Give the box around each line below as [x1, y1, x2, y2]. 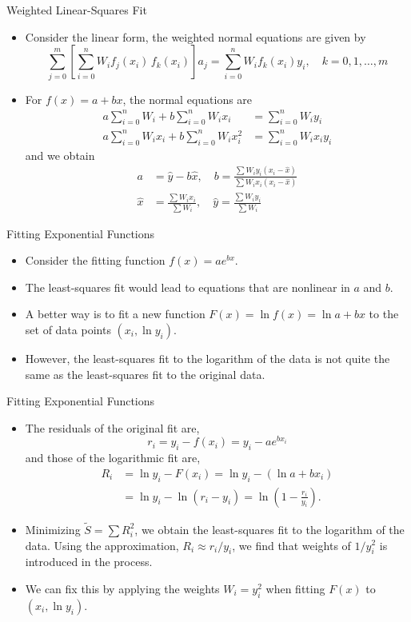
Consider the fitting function [25, 252, 166, 269]
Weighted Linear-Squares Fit [6, 2, 147, 18]
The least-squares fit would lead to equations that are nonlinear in [25, 278, 350, 295]
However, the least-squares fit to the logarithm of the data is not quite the [25, 350, 390, 366]
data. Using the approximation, [25, 536, 179, 553]
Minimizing [25, 520, 81, 537]
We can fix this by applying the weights [25, 580, 220, 596]
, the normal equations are [122, 90, 253, 107]
